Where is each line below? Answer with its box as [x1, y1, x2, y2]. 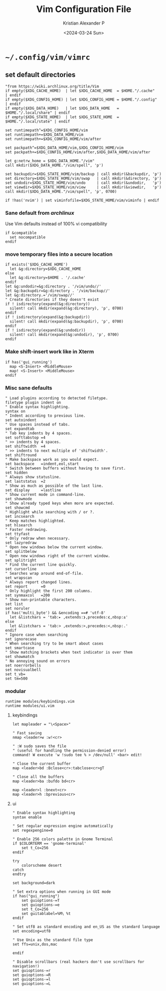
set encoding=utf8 [12, 929, 51, 934]
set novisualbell [5, 667, 41, 672]
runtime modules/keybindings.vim [5, 699, 75, 704]
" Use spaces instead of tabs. [5, 422, 70, 427]
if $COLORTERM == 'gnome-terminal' [12, 841, 87, 846]
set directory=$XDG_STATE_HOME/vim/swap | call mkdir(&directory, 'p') [5, 176, 162, 181]
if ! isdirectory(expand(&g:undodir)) [5, 328, 86, 333]
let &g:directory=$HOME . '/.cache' [9, 275, 86, 280]
